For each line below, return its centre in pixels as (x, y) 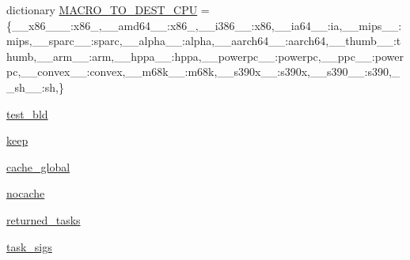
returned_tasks (44, 219)
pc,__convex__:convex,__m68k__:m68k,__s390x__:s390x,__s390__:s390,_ (203, 72)
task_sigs (29, 246)
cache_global (38, 166)
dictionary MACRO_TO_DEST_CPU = (108, 9)
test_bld (27, 113)
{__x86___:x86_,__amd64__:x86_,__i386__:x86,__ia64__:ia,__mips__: (204, 25)
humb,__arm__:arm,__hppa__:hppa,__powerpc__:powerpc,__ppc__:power (205, 56)
